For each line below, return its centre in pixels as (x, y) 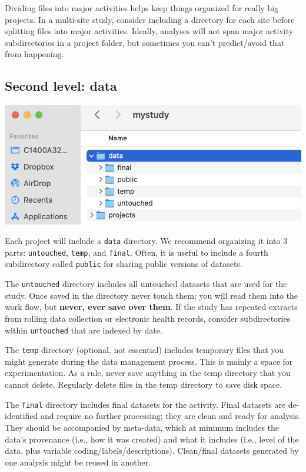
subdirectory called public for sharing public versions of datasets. (124, 264)
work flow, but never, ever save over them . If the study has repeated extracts (151, 307)
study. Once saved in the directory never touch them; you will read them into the (152, 295)
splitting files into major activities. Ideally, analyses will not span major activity (149, 31)
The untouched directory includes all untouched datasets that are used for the (146, 284)
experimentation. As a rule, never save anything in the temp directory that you (148, 373)
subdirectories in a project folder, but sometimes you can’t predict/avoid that (145, 42)
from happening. (34, 54)
